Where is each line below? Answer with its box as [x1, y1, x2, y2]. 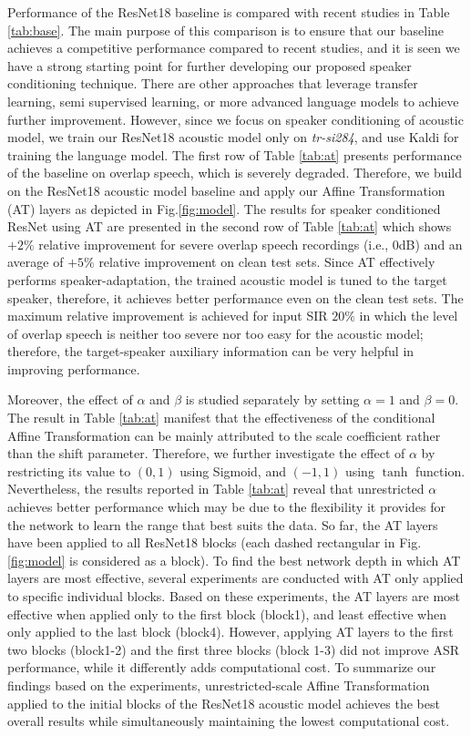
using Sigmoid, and [179, 461, 286, 480]
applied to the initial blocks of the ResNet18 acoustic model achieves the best [7, 693, 440, 712]
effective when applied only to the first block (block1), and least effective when [7, 604, 446, 623]
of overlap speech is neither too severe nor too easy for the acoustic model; [7, 323, 424, 342]
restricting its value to [7, 461, 131, 480]
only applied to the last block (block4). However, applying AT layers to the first [7, 622, 454, 641]
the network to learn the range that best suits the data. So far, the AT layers [7, 515, 438, 534]
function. [415, 461, 466, 480]
